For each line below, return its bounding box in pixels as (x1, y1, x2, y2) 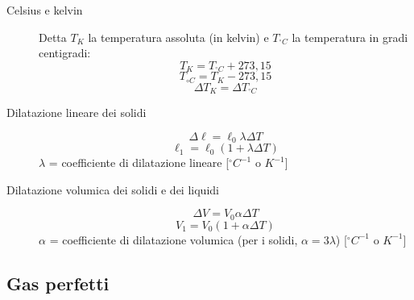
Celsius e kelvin (6, 2, 83, 18)
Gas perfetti (6, 270, 110, 295)
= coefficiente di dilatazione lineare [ (48, 154, 230, 171)
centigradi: (39, 44, 91, 61)
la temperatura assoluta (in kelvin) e (88, 28, 269, 45)
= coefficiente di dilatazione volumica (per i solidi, (49, 231, 298, 248)
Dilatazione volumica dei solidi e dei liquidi (6, 181, 219, 198)
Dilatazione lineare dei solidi (6, 104, 147, 121)
